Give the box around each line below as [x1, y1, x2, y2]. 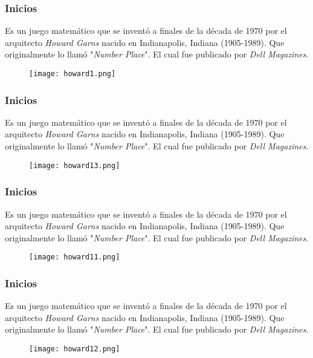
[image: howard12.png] [29, 344, 120, 353]
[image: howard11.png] [29, 253, 120, 262]
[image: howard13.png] [29, 161, 120, 170]
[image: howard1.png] [29, 70, 116, 78]
